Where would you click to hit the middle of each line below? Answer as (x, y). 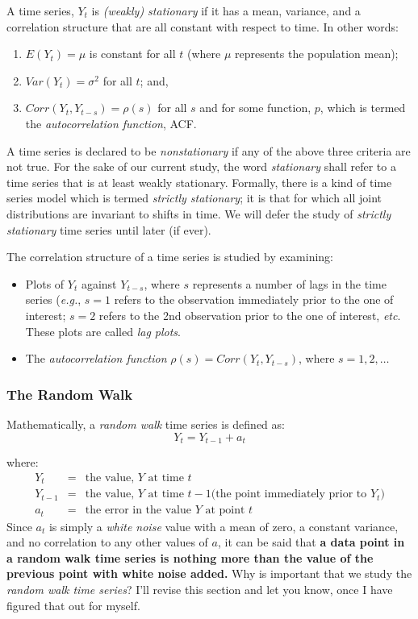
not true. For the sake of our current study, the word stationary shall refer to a (201, 166)
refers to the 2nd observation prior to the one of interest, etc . (250, 315)
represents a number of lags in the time (289, 283)
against (99, 283)
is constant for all (132, 54)
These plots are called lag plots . (103, 331)
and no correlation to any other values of (107, 542)
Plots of (45, 283)
